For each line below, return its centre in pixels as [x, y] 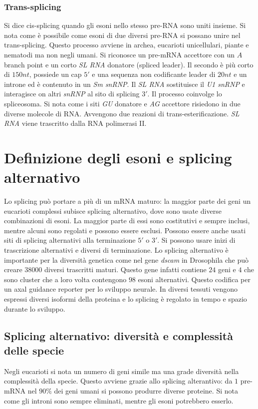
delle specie [34, 350]
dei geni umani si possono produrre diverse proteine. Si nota [146, 390]
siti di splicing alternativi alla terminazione [70, 240]
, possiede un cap [55, 74]
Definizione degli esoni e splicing [118, 157]
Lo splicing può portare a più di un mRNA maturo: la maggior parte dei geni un [128, 201]
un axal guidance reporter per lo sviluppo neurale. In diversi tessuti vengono [121, 289]
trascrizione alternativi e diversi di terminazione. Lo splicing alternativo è [116, 250]
